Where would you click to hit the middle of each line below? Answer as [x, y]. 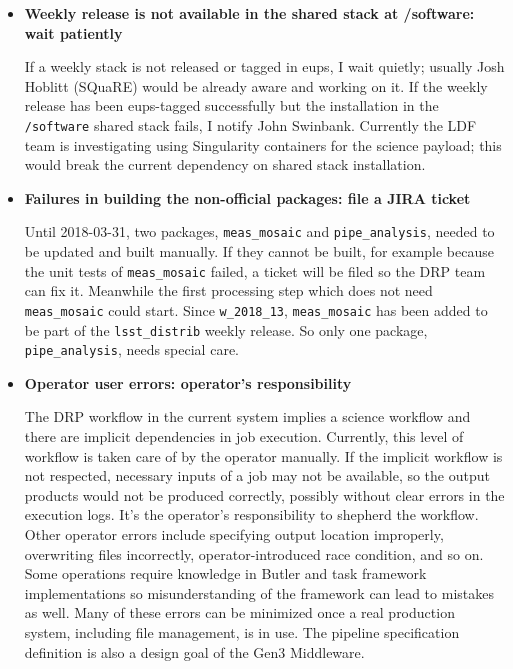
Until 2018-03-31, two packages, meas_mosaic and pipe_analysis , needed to [259, 231]
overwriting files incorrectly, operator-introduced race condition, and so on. [254, 553]
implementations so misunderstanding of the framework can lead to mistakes [259, 592]
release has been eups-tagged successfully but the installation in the [231, 105]
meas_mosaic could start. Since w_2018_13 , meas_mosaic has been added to [256, 309]
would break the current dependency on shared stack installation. [225, 164]
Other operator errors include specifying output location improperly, [234, 534]
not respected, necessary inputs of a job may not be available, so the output [257, 475]
